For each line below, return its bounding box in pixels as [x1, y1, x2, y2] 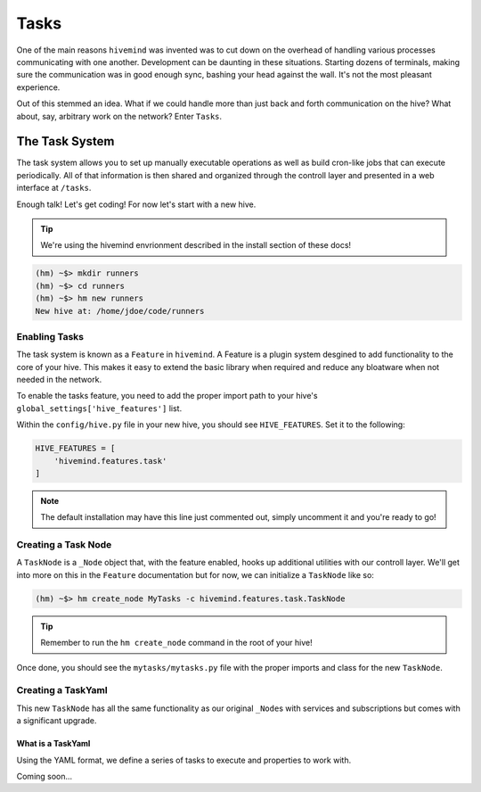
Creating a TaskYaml [16, 684, 108, 697]
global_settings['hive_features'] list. [16, 402, 183, 414]
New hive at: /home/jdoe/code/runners [35, 306, 205, 316]
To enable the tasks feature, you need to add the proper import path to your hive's [16, 391, 318, 401]
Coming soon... [16, 771, 73, 781]
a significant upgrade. [16, 715, 97, 726]
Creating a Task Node [16, 539, 112, 551]
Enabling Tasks [16, 330, 85, 342]
